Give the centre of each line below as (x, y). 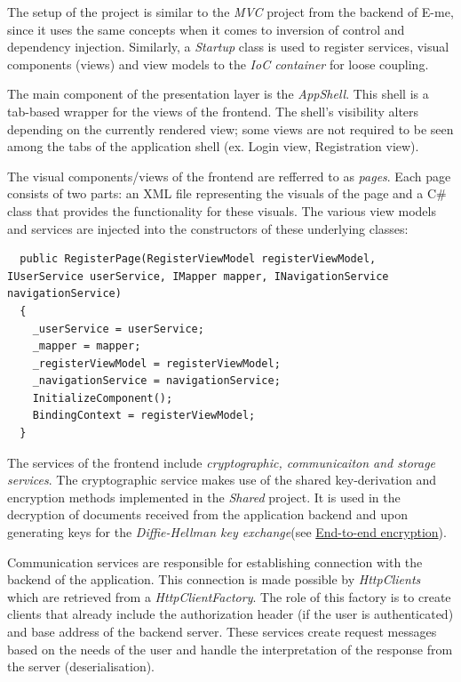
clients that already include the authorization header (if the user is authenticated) (230, 614)
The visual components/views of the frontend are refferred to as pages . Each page (229, 176)
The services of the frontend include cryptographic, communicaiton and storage (222, 462)
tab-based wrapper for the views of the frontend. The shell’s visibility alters (213, 111)
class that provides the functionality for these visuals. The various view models (222, 210)
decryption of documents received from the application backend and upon (207, 514)
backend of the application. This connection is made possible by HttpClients (214, 579)
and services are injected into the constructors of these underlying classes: (208, 228)
